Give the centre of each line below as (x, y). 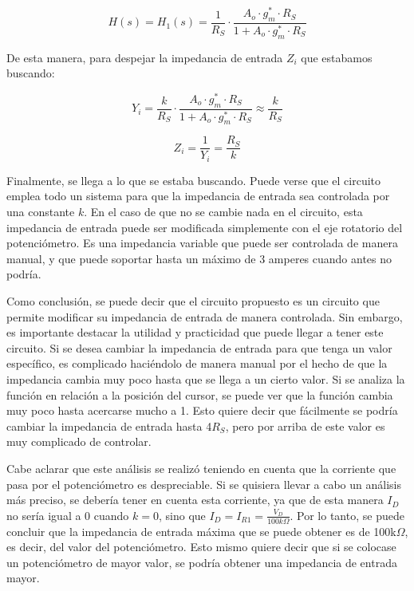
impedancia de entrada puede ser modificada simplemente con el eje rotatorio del (205, 227)
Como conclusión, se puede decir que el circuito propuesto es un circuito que (193, 301)
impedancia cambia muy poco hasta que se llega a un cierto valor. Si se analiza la (206, 378)
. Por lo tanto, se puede (347, 515)
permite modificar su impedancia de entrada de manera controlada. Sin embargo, (205, 316)
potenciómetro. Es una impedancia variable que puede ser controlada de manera (202, 243)
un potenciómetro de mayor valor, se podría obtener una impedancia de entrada (202, 562)
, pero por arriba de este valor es (305, 426)
